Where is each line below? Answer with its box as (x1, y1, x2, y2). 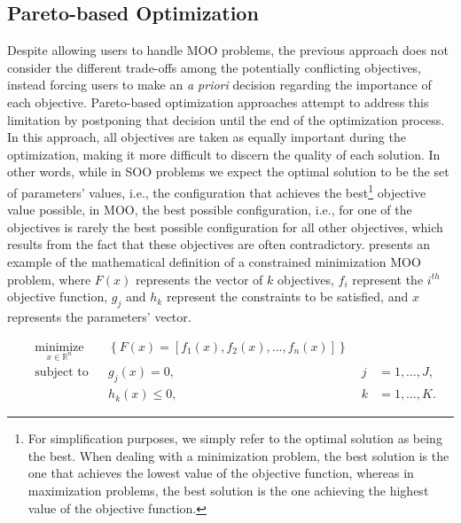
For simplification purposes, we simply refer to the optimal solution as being (27, 429, 442, 448)
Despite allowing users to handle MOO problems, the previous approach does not (7, 41, 449, 59)
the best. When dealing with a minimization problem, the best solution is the (27, 446, 449, 464)
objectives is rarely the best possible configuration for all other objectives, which (7, 217, 443, 236)
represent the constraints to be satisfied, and (166, 287, 409, 306)
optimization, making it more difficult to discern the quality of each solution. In (7, 144, 441, 163)
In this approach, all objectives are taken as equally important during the (7, 128, 406, 146)
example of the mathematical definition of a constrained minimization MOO (7, 252, 421, 270)
